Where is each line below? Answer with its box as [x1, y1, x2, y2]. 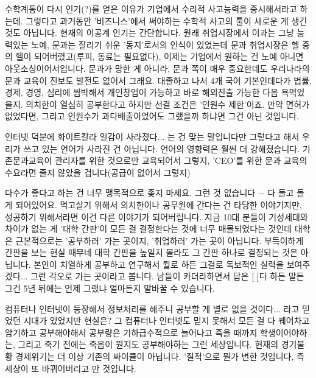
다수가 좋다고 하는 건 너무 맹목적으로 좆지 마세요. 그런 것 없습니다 [5, 186, 256, 199]
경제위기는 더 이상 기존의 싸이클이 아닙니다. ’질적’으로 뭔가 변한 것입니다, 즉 [15, 350, 304, 363]
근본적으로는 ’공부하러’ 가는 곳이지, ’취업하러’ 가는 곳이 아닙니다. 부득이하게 [15, 234, 304, 247]
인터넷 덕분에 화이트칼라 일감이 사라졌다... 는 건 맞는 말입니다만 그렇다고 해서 [5, 130, 300, 142]
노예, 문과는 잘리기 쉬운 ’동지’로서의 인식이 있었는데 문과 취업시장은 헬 [31, 38, 300, 51]
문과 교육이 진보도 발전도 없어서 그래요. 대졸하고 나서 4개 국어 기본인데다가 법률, [5, 74, 312, 86]
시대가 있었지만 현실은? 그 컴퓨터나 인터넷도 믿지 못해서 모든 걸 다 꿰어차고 [23, 314, 310, 327]
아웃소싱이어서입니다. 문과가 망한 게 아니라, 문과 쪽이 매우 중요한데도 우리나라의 [5, 61, 310, 74]
